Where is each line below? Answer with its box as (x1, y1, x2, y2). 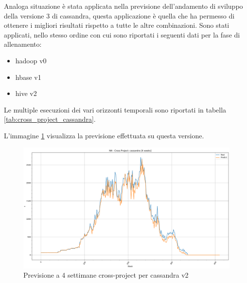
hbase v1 (15, 72, 41, 82)
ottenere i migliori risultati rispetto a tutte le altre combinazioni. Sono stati (4, 20, 229, 30)
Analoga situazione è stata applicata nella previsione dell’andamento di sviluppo (4, 1, 243, 11)
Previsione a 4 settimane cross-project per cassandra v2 (23, 270, 189, 280)
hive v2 (15, 88, 37, 98)
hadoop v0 (15, 55, 47, 65)
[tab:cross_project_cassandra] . (4, 114, 96, 124)
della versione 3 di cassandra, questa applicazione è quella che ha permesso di (4, 10, 235, 20)
